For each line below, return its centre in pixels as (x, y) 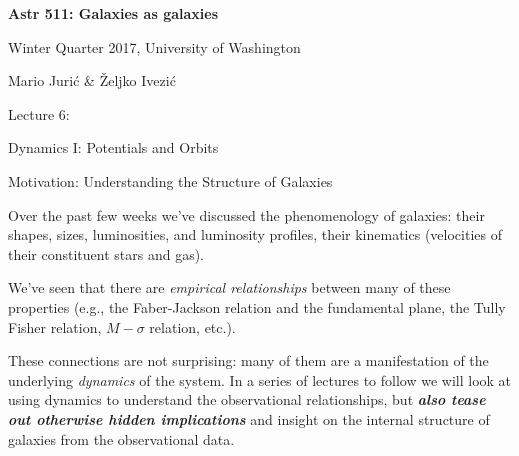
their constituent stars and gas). (106, 253)
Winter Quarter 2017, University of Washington (154, 46)
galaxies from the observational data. (121, 438)
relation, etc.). (192, 326)
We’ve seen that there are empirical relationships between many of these (229, 287)
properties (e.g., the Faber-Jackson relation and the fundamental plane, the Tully (257, 306)
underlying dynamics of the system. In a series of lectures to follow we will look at (260, 379)
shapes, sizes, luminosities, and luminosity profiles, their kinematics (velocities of (255, 234)
